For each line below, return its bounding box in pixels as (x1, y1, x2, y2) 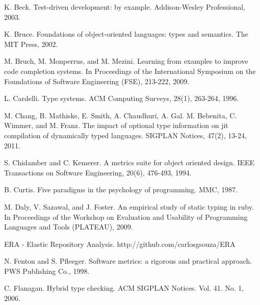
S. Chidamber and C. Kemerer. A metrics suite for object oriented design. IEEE (4, 157, 255, 168)
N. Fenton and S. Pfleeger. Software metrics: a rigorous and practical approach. (4, 256, 252, 266)
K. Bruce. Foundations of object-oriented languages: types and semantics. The (4, 29, 248, 39)
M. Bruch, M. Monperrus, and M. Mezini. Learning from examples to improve (4, 56, 248, 66)
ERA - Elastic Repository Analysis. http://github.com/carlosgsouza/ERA (4, 238, 236, 249)
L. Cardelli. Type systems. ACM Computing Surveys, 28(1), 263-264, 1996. (4, 93, 239, 104)
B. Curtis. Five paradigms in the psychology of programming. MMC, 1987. (4, 184, 238, 195)
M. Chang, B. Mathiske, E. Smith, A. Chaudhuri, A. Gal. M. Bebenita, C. (4, 110, 237, 120)
